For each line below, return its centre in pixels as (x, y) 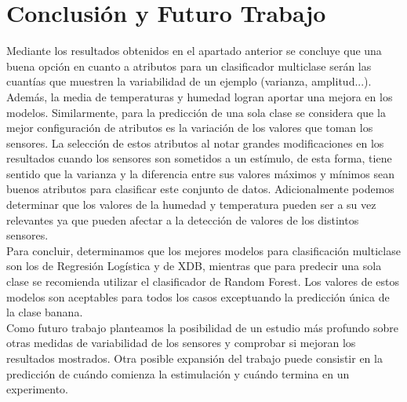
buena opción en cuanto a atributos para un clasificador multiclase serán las (189, 66)
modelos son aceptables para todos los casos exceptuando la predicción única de (198, 296)
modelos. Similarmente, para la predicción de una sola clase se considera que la (196, 112)
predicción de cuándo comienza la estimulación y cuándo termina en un (178, 373)
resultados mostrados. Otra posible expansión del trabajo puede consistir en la (194, 358)
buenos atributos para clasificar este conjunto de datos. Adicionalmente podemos (200, 189)
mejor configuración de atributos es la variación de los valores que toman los (190, 128)
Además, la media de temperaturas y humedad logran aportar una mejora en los (200, 96)
